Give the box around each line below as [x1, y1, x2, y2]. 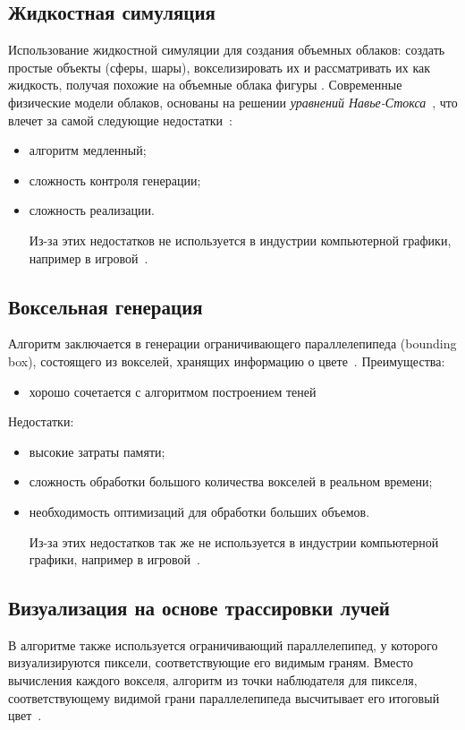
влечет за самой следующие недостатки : [8, 110, 232, 129]
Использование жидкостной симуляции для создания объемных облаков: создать [8, 40, 445, 59]
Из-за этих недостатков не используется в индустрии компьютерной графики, [29, 230, 452, 249]
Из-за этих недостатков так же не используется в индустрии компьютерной [29, 532, 439, 551]
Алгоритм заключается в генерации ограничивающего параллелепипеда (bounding [8, 334, 457, 353]
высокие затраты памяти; [29, 442, 165, 460]
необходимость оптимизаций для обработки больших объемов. [29, 502, 370, 520]
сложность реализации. [29, 201, 155, 219]
